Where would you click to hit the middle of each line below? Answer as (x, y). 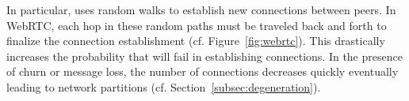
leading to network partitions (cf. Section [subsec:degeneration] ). (164, 86)
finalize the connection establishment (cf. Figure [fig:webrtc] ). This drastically (196, 41)
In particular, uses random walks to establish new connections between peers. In (201, 9)
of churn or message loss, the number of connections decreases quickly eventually (203, 71)
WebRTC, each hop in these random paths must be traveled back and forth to (197, 25)
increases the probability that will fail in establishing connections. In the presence (204, 56)
